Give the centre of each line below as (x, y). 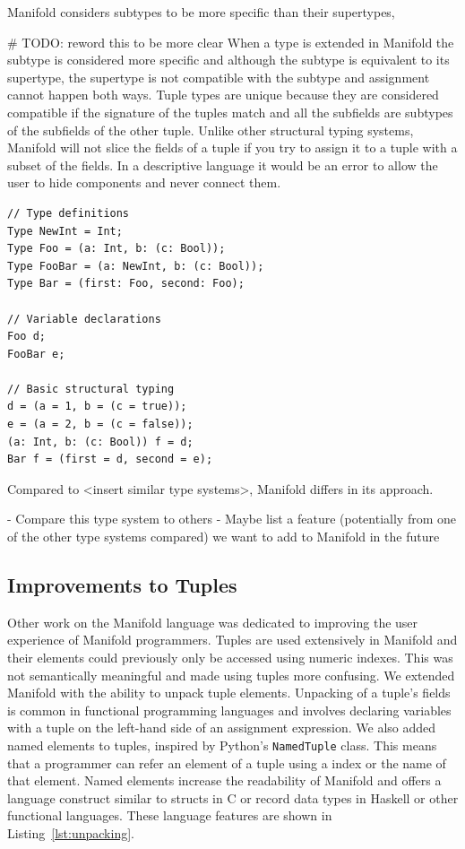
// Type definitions (69, 213)
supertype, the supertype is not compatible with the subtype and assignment (219, 77)
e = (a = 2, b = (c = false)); (100, 424)
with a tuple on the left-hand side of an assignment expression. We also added (222, 728)
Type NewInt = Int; (65, 231)
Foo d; (26, 337)
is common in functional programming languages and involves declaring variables (229, 710)
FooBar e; (36, 354)
